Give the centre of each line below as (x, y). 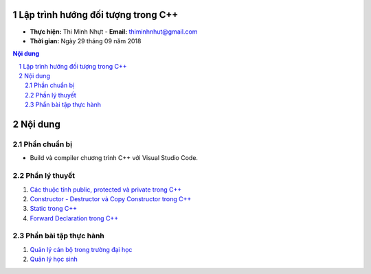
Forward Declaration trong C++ (74, 218)
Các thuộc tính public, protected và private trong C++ (106, 190)
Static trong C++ (53, 209)
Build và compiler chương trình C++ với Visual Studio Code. (114, 158)
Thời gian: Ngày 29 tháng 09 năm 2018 (86, 41)
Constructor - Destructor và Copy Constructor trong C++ (111, 198)
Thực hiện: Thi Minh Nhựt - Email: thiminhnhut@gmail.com (114, 32)
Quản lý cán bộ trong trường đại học (81, 249)
